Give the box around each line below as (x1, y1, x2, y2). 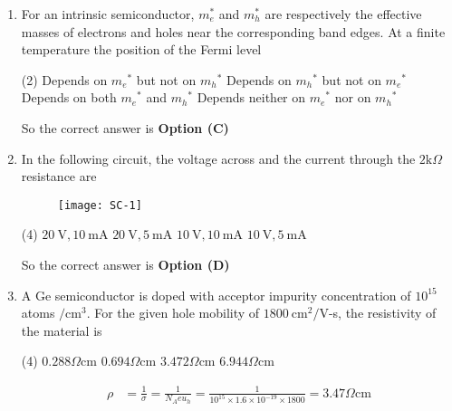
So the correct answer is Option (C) (21, 118, 229, 137)
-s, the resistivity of (328, 303, 437, 322)
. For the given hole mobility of (86, 303, 260, 322)
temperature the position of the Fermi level (21, 40, 262, 59)
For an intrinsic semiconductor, (21, 5, 195, 23)
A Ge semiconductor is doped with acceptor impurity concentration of (21, 285, 411, 304)
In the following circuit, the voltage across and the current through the (21, 148, 416, 167)
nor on (334, 88, 371, 107)
